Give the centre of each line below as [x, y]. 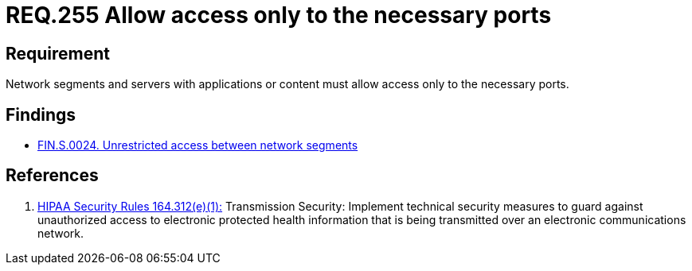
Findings [41, 114]
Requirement [58, 53]
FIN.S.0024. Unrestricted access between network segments [198, 145]
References [52, 176]
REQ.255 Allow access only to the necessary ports [279, 15]
